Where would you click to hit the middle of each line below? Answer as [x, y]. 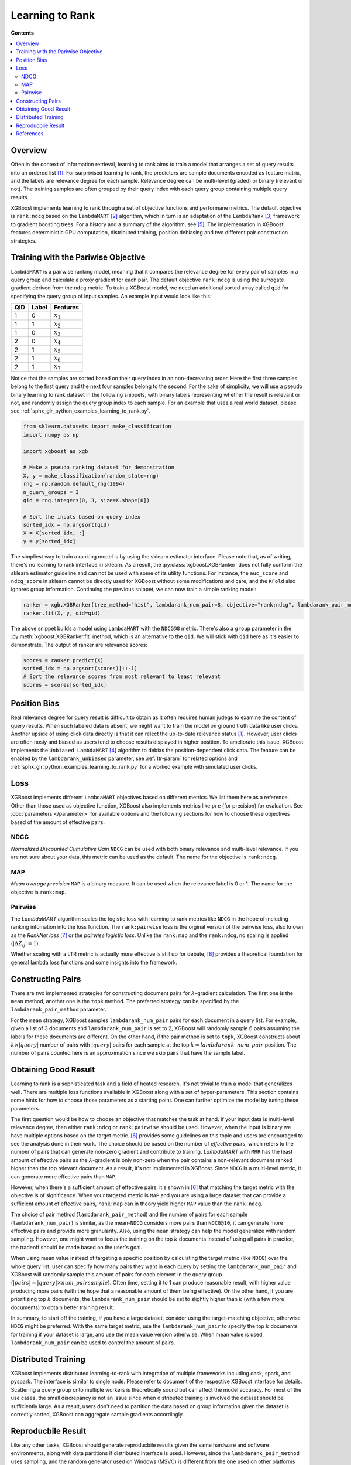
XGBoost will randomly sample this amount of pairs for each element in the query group [116, 1274]
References [30, 134]
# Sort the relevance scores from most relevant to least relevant [122, 677]
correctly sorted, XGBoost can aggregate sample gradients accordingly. [97, 1414]
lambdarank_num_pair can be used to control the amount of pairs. [93, 1343]
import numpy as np [51, 435]
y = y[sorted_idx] [49, 541]
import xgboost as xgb [56, 451]
